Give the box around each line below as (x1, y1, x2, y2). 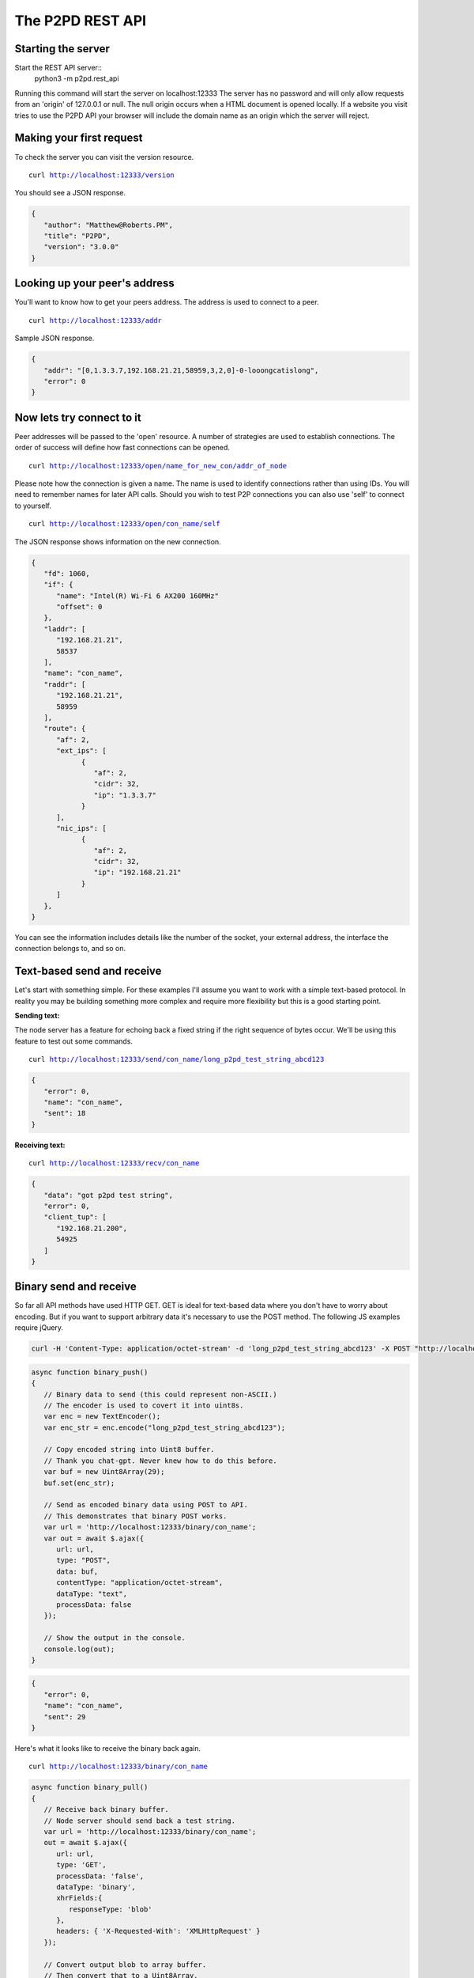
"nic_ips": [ (56, 824, 107, 832)
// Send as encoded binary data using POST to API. (43, 1500, 248, 1510)
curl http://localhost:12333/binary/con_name (28, 1762, 209, 1771)
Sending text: (14, 1011, 60, 1021)
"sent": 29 (43, 1712, 86, 1721)
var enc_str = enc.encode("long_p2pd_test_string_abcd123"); (43, 1423, 286, 1432)
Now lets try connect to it (14, 411, 141, 424)
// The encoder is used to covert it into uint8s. (43, 1400, 244, 1410)
